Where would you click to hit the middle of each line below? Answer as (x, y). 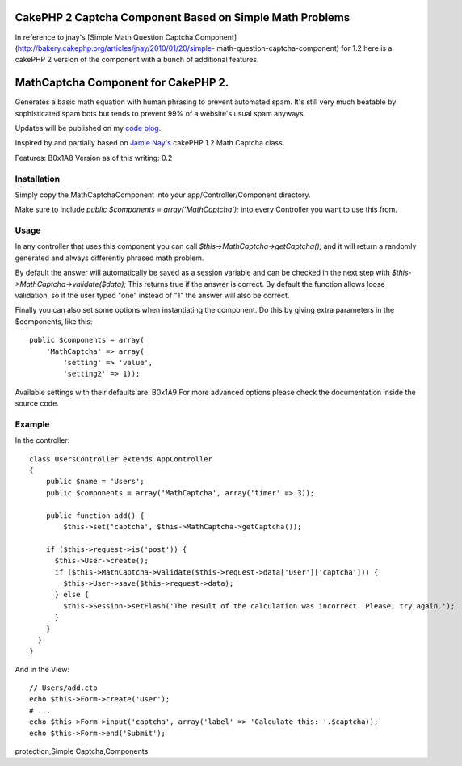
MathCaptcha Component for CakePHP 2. (122, 83)
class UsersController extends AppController (121, 459)
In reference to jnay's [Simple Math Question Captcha (104, 37)
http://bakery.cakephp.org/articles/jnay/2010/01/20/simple (115, 48)
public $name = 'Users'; (95, 482)
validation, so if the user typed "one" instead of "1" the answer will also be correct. (152, 295)
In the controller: (42, 440)
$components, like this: (54, 321)
